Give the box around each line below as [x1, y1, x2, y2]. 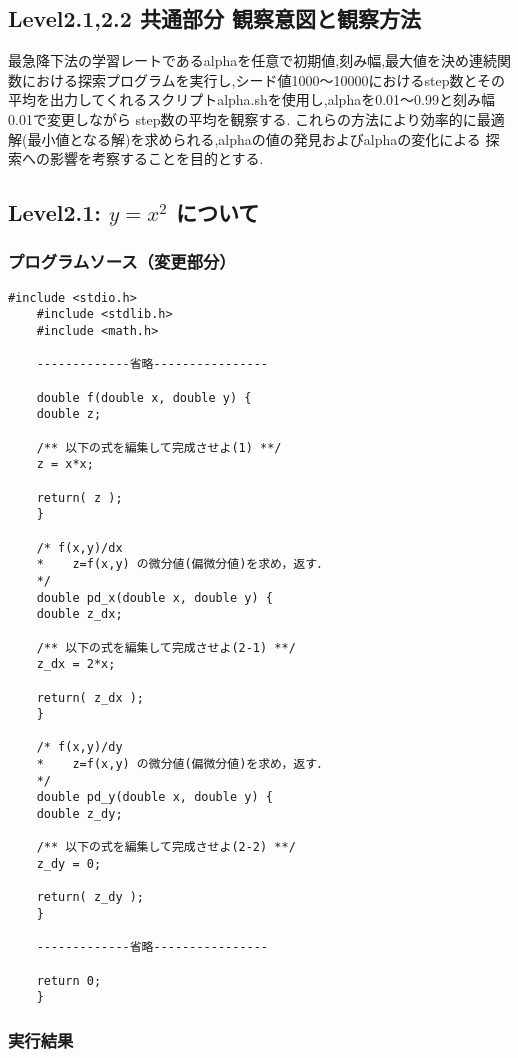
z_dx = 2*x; [36, 657, 116, 672]
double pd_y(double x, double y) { [36, 790, 273, 805]
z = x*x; [36, 457, 94, 472]
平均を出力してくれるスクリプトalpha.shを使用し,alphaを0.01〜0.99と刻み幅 [8, 89, 495, 110]
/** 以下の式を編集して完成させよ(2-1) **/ [36, 640, 296, 655]
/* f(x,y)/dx [36, 540, 123, 555]
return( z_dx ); [36, 690, 145, 705]
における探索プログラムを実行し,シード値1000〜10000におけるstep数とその [21, 69, 506, 90]
